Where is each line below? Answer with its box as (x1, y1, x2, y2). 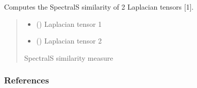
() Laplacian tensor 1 (36, 18, 102, 29)
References (4, 74, 49, 86)
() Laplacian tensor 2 (36, 35, 102, 46)
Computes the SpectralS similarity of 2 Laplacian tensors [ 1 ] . (4, 2, 194, 12)
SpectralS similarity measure (24, 52, 113, 63)
